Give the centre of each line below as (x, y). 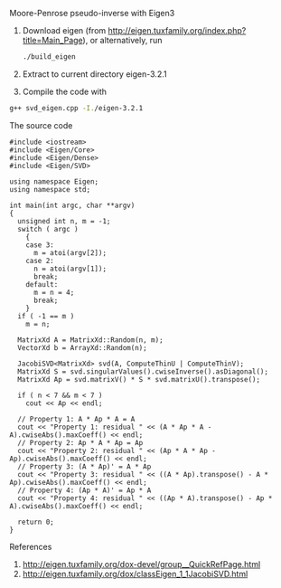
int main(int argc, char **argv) (72, 205)
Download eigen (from (64, 30)
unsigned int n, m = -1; (64, 221)
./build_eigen (49, 57)
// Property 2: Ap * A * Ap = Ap (80, 442)
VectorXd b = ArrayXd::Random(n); (82, 347)
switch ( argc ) (48, 229)
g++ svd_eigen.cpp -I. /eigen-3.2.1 (76, 108)
